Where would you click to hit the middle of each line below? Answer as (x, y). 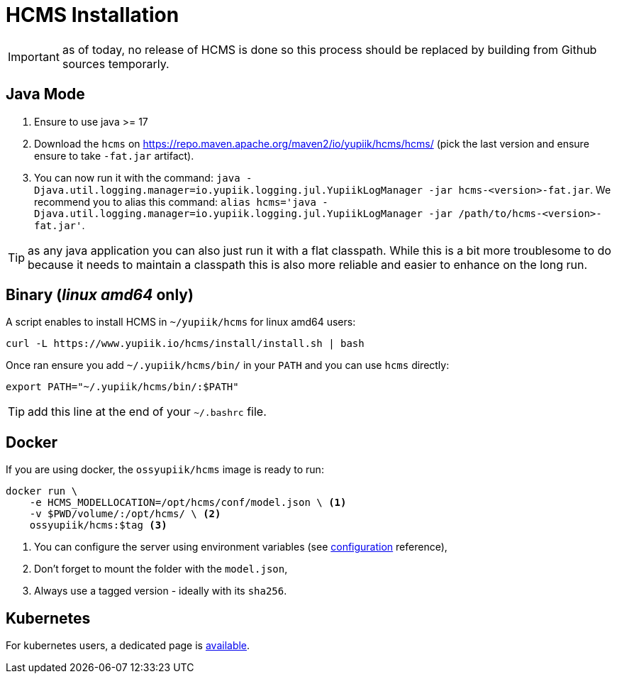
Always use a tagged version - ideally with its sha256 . (161, 591)
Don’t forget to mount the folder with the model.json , (161, 569)
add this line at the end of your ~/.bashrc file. (147, 412)
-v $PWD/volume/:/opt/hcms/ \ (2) (125, 514)
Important (34, 56)
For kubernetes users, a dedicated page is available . (128, 646)
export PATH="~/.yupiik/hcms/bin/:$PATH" (122, 387)
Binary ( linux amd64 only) (100, 295)
